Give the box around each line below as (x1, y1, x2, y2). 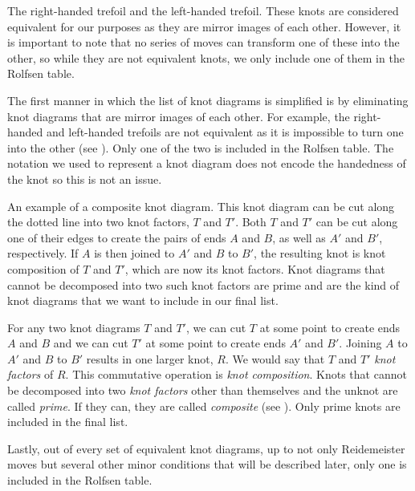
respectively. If (7, 245, 79, 262)
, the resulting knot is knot (254, 245, 386, 262)
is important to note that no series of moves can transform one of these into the (7, 34, 400, 51)
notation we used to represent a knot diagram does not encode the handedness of (7, 155, 406, 172)
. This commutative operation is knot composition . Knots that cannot (65, 366, 407, 383)
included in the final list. (7, 413, 128, 430)
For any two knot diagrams (7, 319, 140, 335)
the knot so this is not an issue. (7, 170, 162, 187)
